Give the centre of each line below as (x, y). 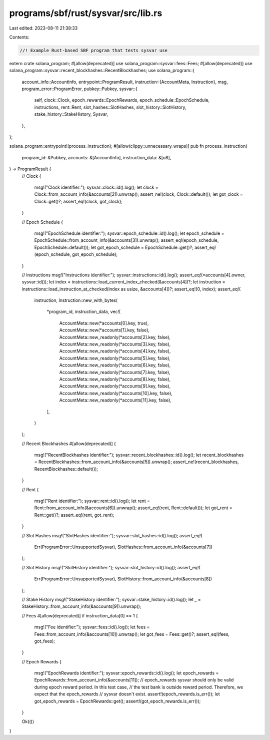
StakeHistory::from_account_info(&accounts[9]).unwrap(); (81, 606)
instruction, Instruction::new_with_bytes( (76, 300)
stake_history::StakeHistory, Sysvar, (71, 114)
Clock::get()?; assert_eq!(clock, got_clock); (78, 201)
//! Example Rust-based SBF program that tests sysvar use (93, 50)
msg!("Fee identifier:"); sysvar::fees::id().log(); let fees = (92, 627)
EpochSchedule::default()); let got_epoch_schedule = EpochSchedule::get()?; (114, 247)
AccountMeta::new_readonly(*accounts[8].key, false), (115, 379)
